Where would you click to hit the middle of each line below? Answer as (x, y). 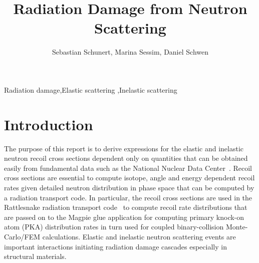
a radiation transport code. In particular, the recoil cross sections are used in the (128, 197)
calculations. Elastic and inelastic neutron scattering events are (139, 236)
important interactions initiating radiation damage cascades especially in (115, 246)
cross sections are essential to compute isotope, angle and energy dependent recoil (129, 178)
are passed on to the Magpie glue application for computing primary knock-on (124, 217)
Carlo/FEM (22, 236)
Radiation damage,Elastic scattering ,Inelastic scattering (91, 89)
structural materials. (35, 256)
